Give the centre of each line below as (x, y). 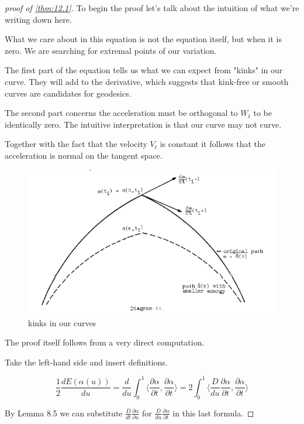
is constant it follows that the (213, 144)
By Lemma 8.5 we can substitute (64, 413)
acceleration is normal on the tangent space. (84, 155)
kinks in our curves (62, 322)
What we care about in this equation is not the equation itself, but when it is (144, 39)
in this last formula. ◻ (213, 413)
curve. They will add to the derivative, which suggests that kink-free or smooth (147, 81)
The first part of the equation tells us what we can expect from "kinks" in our (144, 70)
